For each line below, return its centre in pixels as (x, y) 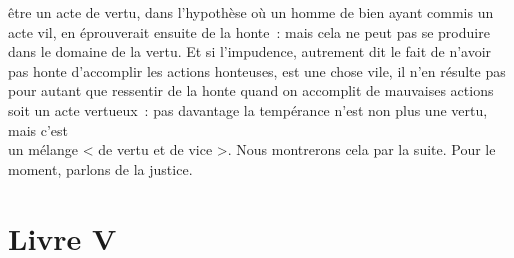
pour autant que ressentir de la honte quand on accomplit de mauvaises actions (251, 90)
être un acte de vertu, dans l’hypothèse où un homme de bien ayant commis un (251, 12)
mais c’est (38, 129)
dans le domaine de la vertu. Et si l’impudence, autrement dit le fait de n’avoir (250, 51)
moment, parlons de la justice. (100, 168)
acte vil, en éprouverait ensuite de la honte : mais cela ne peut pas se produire (249, 31)
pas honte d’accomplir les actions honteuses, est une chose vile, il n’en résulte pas (257, 70)
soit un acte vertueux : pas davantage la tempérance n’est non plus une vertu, (248, 109)
